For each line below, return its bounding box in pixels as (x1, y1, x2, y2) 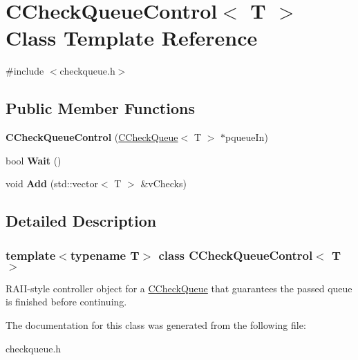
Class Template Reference (6, 23, 258, 52)
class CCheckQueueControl (158, 246, 313, 263)
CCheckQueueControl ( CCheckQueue (6, 130, 178, 144)
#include (6, 64, 44, 78)
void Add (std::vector (6, 176, 98, 191)
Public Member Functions (6, 97, 195, 119)
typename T (70, 246, 140, 263)
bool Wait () (6, 153, 62, 167)
